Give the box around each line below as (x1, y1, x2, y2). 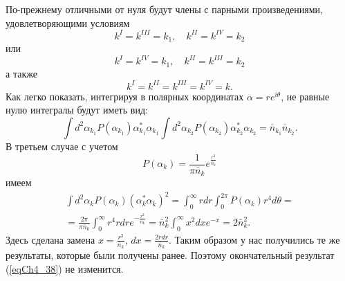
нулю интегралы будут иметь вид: (6, 102, 148, 117)
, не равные (281, 89, 330, 103)
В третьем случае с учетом (6, 138, 118, 153)
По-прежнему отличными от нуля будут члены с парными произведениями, (6, 2, 323, 16)
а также (6, 66, 37, 80)
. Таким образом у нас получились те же (169, 232, 340, 246)
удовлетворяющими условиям (6, 15, 130, 30)
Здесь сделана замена (6, 232, 95, 246)
